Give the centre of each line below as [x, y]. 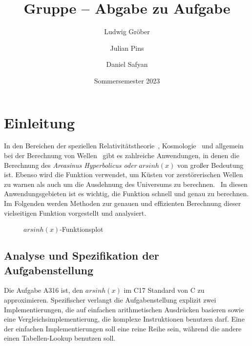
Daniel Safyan [127, 64]
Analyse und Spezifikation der [82, 255]
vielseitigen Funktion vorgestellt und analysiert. [75, 213]
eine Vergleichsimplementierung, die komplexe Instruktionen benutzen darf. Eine [124, 319]
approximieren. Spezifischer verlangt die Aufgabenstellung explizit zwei [110, 299]
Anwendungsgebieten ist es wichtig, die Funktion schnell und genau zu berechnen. [126, 193]
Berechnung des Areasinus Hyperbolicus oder [70, 165]
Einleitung [40, 122]
